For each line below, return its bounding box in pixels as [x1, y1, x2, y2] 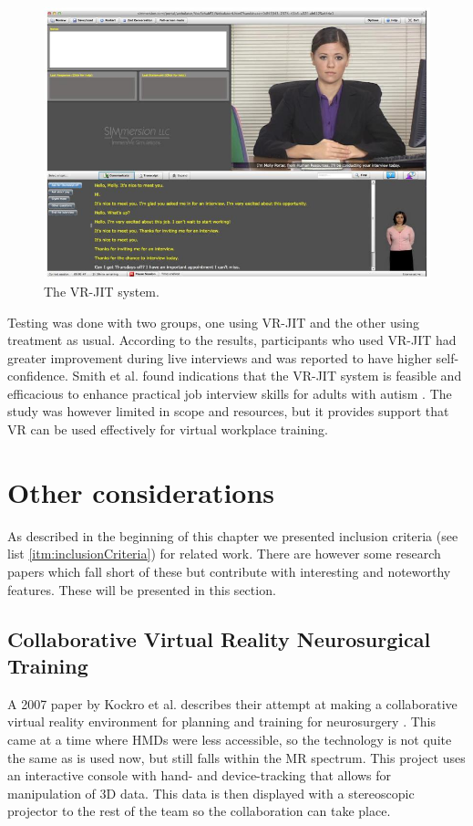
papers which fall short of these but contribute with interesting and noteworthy [7, 561, 451, 580]
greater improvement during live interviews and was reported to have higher [7, 348, 432, 367]
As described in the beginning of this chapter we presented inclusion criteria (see [7, 526, 458, 545]
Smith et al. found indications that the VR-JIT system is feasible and [72, 366, 462, 385]
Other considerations [7, 473, 275, 510]
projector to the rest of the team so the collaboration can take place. [7, 801, 391, 821]
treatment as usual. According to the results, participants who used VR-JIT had [7, 330, 457, 350]
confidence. [7, 366, 68, 385]
